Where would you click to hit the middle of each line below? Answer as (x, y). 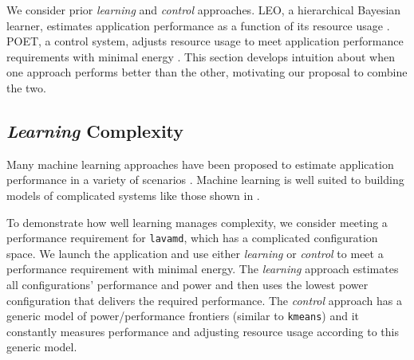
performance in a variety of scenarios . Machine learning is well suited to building (205, 180)
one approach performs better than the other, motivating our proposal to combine (207, 72)
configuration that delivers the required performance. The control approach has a (205, 300)
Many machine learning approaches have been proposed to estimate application (200, 164)
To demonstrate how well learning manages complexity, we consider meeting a (197, 222)
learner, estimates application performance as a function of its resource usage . (198, 25)
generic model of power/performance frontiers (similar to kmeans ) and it (183, 316)
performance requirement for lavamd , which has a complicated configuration (192, 238)
